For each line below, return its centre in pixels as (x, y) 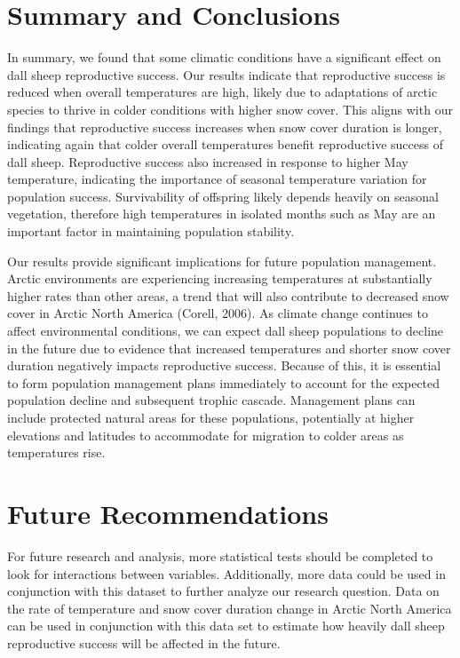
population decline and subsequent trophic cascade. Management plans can (211, 400)
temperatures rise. (56, 452)
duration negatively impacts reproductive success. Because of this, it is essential (224, 365)
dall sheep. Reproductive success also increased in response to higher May (208, 161)
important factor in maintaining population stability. (151, 231)
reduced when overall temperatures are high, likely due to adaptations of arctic (222, 92)
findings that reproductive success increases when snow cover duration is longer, (225, 127)
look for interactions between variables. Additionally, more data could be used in (226, 573)
